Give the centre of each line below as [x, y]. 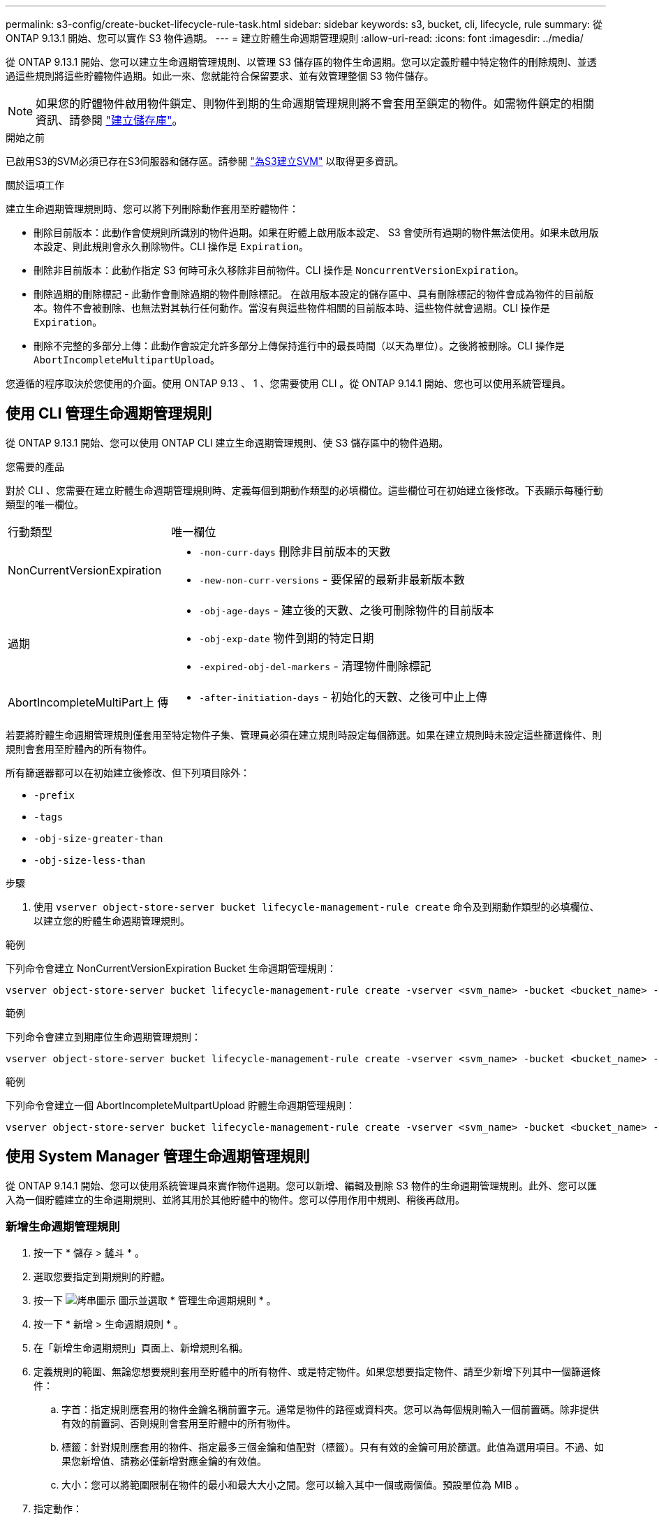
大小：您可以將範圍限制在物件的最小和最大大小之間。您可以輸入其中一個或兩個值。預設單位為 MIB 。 [293, 1485]
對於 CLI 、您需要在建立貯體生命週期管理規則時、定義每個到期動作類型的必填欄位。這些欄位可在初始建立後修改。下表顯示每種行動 [304, 490]
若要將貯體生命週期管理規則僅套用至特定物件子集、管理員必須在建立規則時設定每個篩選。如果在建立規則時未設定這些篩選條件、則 [304, 734]
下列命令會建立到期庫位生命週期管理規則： [103, 1036]
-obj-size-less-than [90, 860]
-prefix [54, 795]
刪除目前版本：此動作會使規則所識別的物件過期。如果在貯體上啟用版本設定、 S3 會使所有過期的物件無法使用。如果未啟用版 [316, 232]
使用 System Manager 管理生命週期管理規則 [158, 1157]
